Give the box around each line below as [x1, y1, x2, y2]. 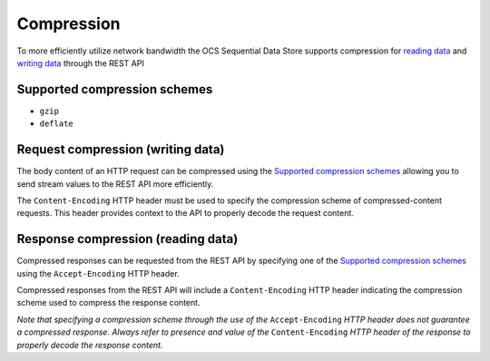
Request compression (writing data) [16, 141, 225, 158]
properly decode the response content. [16, 339, 163, 350]
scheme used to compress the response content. [16, 298, 201, 308]
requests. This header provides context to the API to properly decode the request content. [16, 208, 354, 219]
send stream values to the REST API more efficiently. [16, 178, 214, 190]
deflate [39, 119, 74, 129]
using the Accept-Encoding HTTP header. [16, 268, 181, 278]
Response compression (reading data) [16, 231, 239, 247]
